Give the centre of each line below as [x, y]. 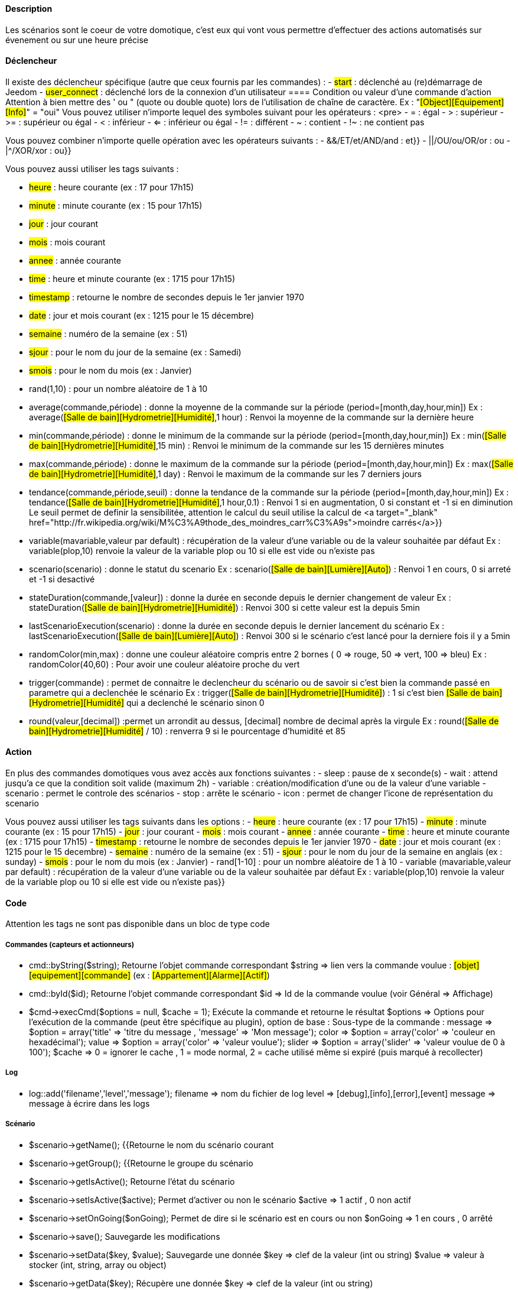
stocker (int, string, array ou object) [98, 1265]
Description [29, 9]
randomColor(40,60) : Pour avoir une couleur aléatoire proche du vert [164, 664]
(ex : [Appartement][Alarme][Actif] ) [201, 975]
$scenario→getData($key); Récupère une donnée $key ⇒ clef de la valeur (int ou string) [201, 1283]
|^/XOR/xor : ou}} [38, 150]
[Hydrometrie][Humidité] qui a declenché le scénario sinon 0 [147, 702]
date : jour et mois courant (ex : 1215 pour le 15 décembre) [142, 315]
